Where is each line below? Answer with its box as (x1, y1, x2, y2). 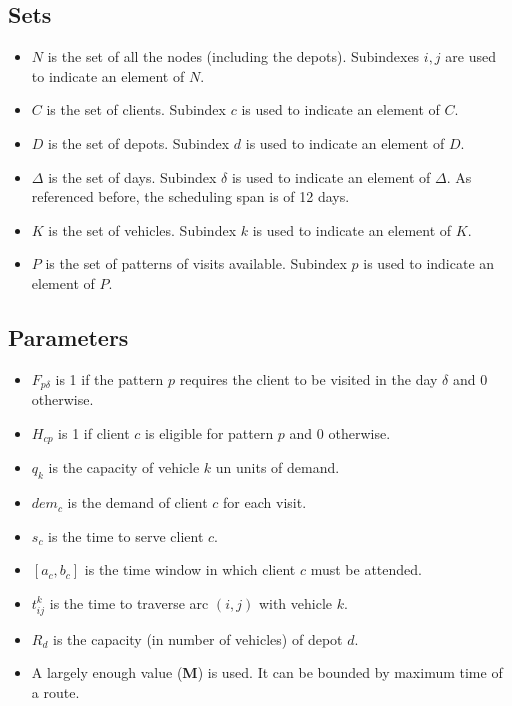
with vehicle (258, 592, 333, 613)
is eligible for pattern (145, 422, 274, 443)
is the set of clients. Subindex (46, 99, 226, 120)
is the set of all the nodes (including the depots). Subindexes (47, 46, 420, 67)
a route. (31, 681, 80, 702)
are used (445, 46, 496, 67)
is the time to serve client (48, 525, 204, 546)
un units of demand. (215, 457, 340, 478)
